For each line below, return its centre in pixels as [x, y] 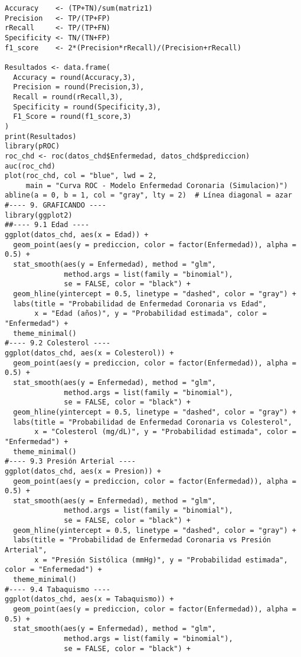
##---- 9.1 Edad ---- [47, 225]
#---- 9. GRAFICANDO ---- [55, 205]
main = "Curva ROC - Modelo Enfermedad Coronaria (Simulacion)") [157, 185]
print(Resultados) [41, 136]
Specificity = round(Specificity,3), [87, 107]
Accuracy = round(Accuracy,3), [74, 77]
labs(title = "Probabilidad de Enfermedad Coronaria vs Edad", [140, 304]
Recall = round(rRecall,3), [68, 97]
